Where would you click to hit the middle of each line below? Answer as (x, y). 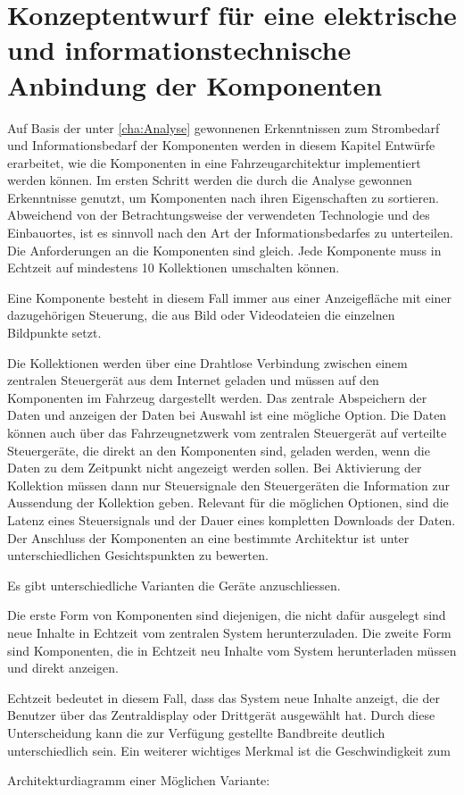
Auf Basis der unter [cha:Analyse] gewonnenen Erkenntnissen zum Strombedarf (224, 127)
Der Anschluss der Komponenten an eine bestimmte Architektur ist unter (208, 537)
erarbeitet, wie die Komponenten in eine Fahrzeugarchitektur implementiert (214, 162)
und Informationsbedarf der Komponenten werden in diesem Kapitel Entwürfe (221, 145)
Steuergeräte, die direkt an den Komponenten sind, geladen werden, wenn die (219, 450)
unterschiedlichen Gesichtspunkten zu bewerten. (138, 555)
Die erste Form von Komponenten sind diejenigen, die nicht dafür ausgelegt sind (227, 615)
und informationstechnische (179, 50)
